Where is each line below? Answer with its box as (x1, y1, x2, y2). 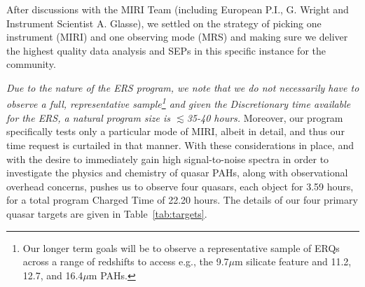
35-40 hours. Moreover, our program (186, 110, 343, 125)
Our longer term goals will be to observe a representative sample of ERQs (22, 240, 340, 255)
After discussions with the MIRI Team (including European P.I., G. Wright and (6, 2, 349, 16)
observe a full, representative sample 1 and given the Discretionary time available (6, 94, 351, 111)
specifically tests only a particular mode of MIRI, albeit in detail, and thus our (6, 124, 345, 139)
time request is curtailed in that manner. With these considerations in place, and (6, 138, 354, 152)
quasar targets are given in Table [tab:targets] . (6, 206, 207, 220)
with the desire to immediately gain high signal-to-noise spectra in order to (6, 151, 329, 166)
